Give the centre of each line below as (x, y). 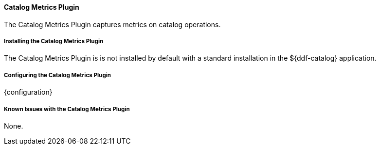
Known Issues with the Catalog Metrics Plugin (67, 109)
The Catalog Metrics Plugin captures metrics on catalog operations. (112, 24)
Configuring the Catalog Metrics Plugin (58, 75)
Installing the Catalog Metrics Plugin (54, 41)
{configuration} (28, 92)
